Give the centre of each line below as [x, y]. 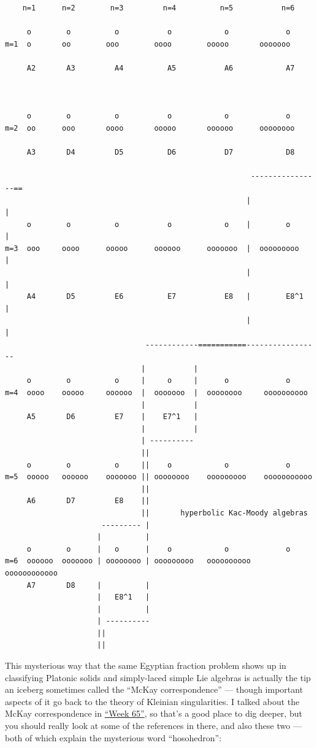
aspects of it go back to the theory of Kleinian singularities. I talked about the [152, 701]
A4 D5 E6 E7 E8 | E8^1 [165, 297]
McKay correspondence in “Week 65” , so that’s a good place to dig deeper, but [154, 713]
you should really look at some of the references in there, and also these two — [153, 726]
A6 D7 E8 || [88, 501]
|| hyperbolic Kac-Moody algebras [224, 513]
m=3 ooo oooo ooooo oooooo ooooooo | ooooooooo [152, 248]
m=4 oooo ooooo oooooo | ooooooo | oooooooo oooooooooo [156, 393]
